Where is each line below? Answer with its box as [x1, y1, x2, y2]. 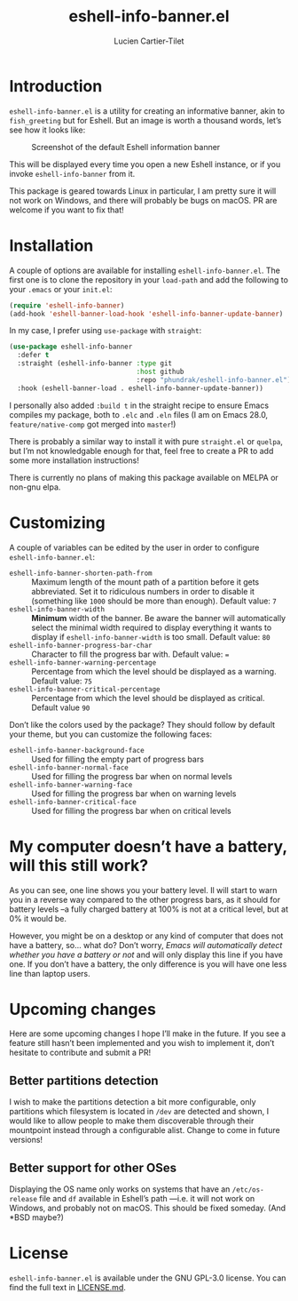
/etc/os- [231, 1185, 264, 1194]
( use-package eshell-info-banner [9, 342, 133, 352]
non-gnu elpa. [9, 482, 61, 492]
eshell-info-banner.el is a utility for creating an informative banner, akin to [9, 105, 286, 116]
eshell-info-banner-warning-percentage [9, 658, 157, 667]
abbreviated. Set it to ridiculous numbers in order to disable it [31, 586, 255, 596]
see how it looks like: [9, 124, 86, 135]
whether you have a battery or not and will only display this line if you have [9, 949, 284, 960]
